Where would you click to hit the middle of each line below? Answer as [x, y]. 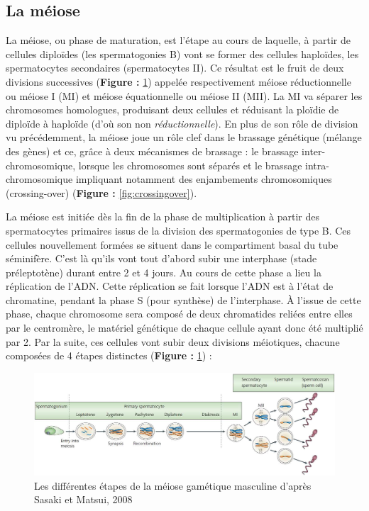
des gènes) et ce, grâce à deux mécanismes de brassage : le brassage [152, 151]
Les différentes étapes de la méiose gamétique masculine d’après [173, 485]
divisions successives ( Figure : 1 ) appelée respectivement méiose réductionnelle [178, 81]
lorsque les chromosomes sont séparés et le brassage [190, 165]
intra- [317, 165]
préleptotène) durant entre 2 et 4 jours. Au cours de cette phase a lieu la [164, 272]
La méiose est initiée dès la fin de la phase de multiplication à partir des [163, 217]
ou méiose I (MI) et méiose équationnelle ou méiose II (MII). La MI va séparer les [184, 95]
